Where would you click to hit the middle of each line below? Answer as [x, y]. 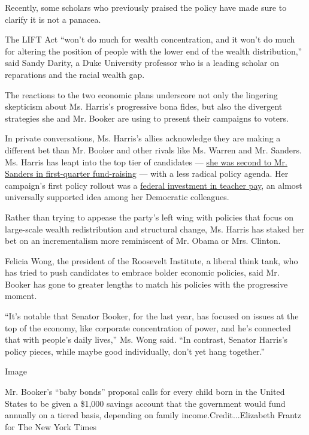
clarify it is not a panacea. [53, 19]
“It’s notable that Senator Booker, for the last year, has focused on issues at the [152, 316]
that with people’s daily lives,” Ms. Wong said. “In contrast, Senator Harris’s [146, 339]
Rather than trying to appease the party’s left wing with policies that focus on [149, 217]
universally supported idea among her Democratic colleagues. [117, 197]
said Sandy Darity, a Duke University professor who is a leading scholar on [142, 63]
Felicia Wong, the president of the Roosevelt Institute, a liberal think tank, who [152, 260]
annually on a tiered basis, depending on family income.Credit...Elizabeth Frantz [153, 415]
